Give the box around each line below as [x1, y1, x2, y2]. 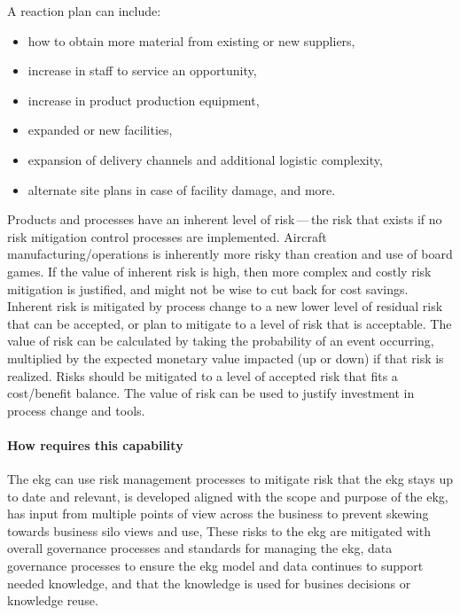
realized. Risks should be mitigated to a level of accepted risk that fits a [7, 366, 398, 385]
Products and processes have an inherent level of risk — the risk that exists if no [7, 210, 442, 229]
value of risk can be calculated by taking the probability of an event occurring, [7, 331, 434, 350]
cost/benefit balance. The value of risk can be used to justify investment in [7, 384, 415, 402]
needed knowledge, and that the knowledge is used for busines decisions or [7, 573, 411, 592]
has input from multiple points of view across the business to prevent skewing [7, 504, 429, 523]
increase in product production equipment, [27, 90, 260, 109]
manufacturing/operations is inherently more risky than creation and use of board [7, 245, 453, 263]
